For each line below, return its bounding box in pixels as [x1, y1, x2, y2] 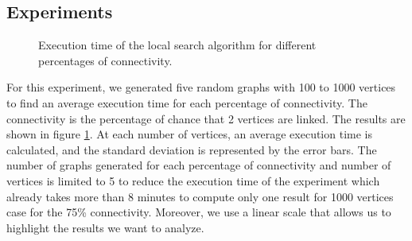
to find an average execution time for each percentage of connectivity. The [6, 94, 367, 111]
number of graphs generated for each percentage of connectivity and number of [6, 157, 391, 173]
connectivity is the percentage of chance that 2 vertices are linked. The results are [6, 110, 406, 126]
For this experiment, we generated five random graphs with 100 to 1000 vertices [6, 79, 396, 95]
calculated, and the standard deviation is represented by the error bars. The [6, 141, 377, 157]
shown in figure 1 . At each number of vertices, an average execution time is [6, 126, 372, 142]
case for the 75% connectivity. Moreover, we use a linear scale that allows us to [6, 204, 391, 220]
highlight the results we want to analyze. [6, 219, 204, 235]
